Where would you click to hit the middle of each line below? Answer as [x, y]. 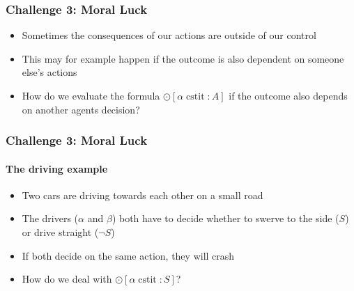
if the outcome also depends [288, 95]
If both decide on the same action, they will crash [128, 255]
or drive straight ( [60, 232]
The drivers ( [50, 218]
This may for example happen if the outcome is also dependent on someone [183, 58]
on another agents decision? [81, 109]
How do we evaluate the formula [91, 95]
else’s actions [49, 72]
